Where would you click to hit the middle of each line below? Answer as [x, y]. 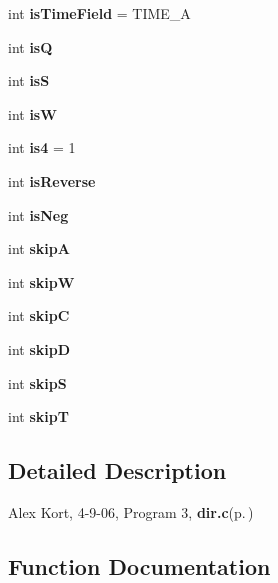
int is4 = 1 [42, 147]
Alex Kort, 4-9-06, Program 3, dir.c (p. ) [131, 511]
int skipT [38, 416]
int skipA [39, 248]
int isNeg [38, 214]
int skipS [37, 382]
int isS [29, 80]
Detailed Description [117, 470]
